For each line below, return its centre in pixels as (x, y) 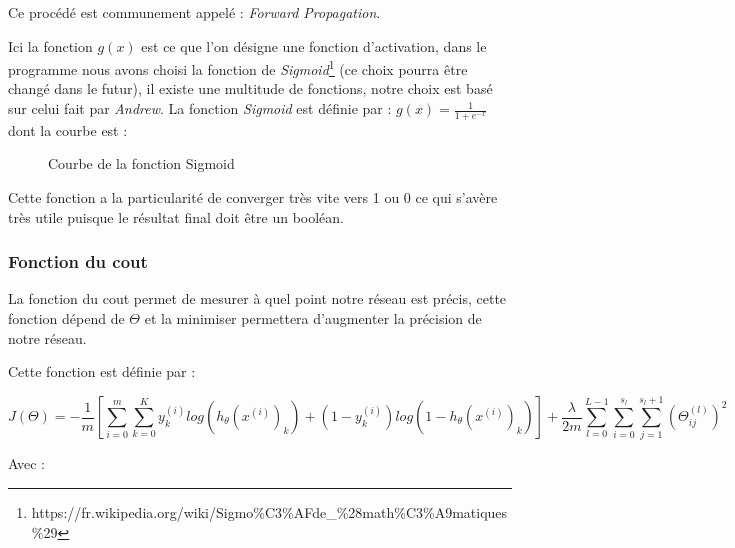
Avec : (26, 463)
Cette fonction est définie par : (102, 371)
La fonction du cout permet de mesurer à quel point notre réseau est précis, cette (257, 298)
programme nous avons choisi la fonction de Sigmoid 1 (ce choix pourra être (238, 67)
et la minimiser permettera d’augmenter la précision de (313, 318)
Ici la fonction (50, 45)
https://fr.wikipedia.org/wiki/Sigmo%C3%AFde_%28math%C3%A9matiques (269, 511)
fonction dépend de (66, 318)
